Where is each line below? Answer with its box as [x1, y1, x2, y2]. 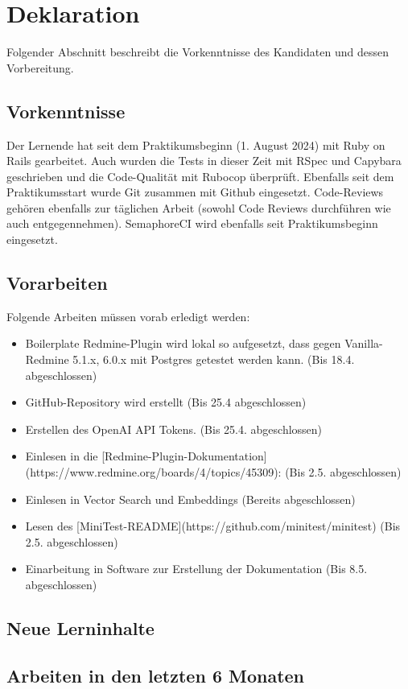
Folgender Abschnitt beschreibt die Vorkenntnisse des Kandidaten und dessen [6, 43, 389, 60]
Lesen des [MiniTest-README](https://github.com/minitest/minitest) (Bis [25, 518, 401, 534]
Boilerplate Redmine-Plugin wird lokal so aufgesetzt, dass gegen [25, 335, 341, 352]
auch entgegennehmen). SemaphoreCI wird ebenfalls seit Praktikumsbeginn [6, 215, 378, 232]
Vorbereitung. [6, 59, 74, 76]
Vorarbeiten [6, 270, 108, 295]
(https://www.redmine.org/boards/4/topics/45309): [25, 464, 282, 481]
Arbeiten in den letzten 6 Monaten [6, 662, 305, 687]
